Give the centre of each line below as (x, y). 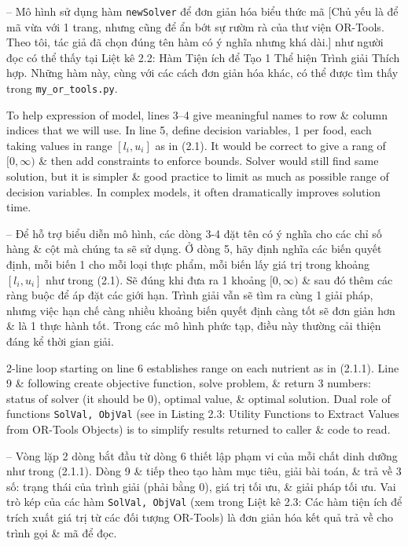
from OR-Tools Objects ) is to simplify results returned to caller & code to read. (198, 429)
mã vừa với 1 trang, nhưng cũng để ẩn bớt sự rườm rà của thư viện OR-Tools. (195, 26)
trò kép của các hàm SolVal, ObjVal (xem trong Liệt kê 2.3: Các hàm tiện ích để (204, 502)
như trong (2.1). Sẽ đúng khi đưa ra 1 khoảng (156, 279)
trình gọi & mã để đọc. (62, 532)
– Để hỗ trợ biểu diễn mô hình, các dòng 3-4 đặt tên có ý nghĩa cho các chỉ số (194, 233)
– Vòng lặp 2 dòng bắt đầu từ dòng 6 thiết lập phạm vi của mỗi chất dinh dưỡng (202, 455)
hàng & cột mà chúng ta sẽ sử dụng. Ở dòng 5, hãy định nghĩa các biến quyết (194, 249)
